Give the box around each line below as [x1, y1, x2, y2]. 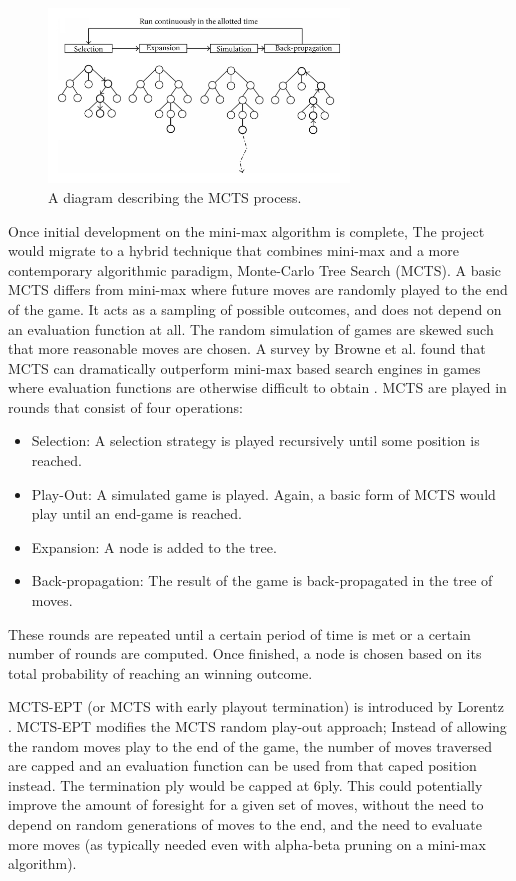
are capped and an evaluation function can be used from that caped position [8, 755, 477, 776]
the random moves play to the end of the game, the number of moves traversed [8, 735, 493, 756]
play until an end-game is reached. [31, 503, 242, 524]
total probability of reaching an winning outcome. [8, 662, 313, 683]
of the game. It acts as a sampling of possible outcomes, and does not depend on [8, 298, 502, 319]
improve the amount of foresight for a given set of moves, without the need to [8, 794, 484, 815]
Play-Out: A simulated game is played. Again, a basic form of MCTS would [31, 483, 496, 504]
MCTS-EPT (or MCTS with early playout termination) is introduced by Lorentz [8, 696, 504, 717]
